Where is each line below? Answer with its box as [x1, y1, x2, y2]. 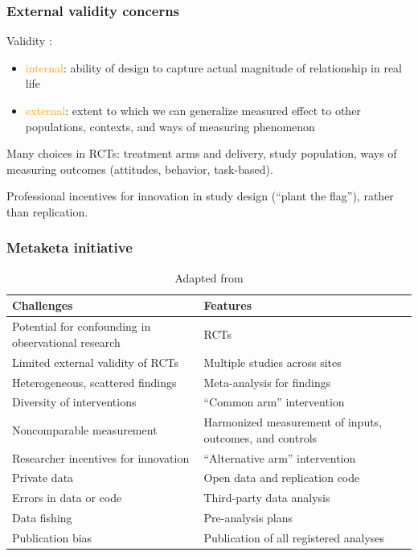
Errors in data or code [12, 489, 122, 506]
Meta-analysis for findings [203, 373, 331, 390]
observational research [12, 333, 121, 350]
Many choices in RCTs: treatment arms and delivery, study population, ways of [6, 145, 397, 162]
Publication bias [12, 529, 92, 546]
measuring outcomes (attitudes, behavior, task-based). [6, 160, 273, 177]
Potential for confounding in [12, 318, 151, 335]
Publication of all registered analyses [203, 529, 385, 546]
